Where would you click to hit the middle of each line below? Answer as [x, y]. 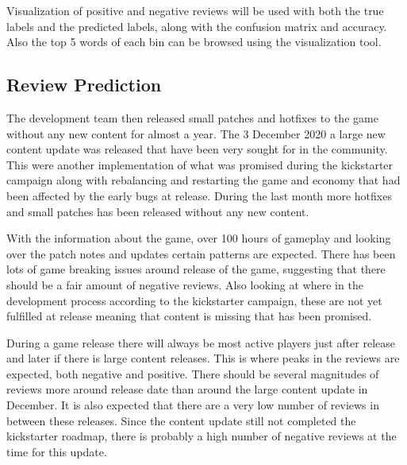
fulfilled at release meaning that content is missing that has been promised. [189, 316]
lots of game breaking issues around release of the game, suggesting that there [196, 269]
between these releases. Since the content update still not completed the [181, 420]
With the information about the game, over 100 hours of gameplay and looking [199, 238]
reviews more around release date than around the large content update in [187, 389]
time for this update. [57, 451]
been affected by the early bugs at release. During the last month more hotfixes [199, 195]
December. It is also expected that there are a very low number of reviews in [193, 405]
